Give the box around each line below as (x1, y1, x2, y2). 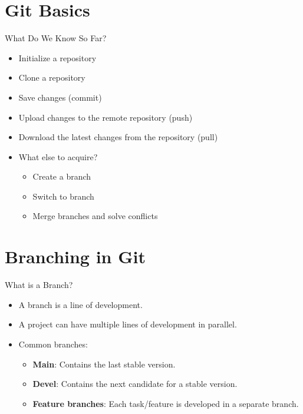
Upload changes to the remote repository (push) (18, 111, 193, 123)
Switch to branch (32, 190, 94, 202)
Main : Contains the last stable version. (32, 357, 176, 370)
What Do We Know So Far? (5, 32, 107, 44)
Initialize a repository (18, 51, 97, 64)
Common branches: (18, 337, 88, 350)
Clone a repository (18, 71, 85, 84)
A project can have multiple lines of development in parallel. (18, 318, 237, 330)
